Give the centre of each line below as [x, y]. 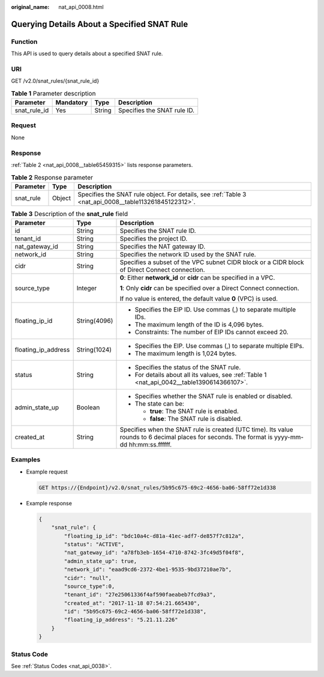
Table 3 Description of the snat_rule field [70, 214]
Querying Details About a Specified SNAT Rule [100, 24]
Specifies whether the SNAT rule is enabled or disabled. [214, 396]
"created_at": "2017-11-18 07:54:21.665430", [132, 603]
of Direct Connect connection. [162, 270]
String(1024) [94, 350]
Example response [49, 503]
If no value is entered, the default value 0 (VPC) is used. [199, 299]
